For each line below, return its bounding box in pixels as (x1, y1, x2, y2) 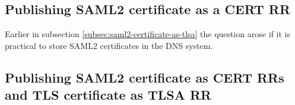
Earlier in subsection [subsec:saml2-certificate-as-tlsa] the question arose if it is (5, 28, 290, 40)
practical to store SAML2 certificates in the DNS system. (5, 39, 213, 51)
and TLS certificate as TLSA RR (5, 86, 212, 104)
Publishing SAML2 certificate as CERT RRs (5, 68, 284, 86)
